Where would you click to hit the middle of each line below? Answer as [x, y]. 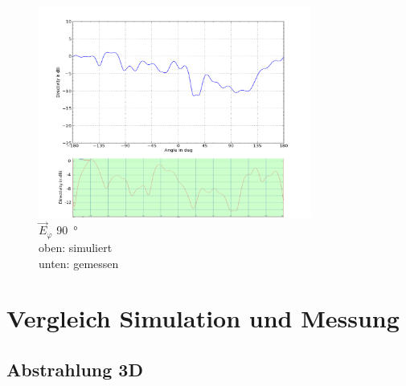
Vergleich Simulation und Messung [203, 318]
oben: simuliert [76, 247]
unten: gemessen [79, 263]
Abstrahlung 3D [75, 369]
